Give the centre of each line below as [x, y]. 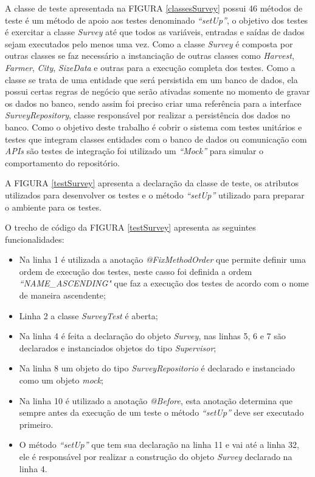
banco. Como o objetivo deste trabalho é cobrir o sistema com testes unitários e [154, 127]
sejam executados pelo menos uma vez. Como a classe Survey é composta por [149, 43]
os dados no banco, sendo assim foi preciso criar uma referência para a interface [153, 103]
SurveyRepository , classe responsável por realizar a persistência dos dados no [148, 115]
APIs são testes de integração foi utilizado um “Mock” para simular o [134, 151]
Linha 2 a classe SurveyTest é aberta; [88, 315]
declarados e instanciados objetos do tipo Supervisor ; [118, 347]
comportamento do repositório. [62, 162]
